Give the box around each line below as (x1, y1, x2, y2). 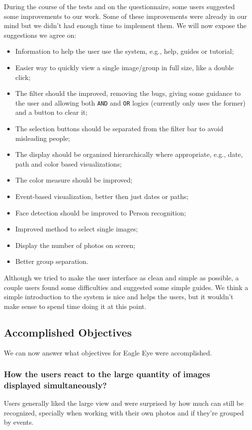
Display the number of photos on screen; (15, 240, 136, 250)
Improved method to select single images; (15, 224, 138, 234)
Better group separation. (15, 256, 88, 266)
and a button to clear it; (15, 107, 88, 117)
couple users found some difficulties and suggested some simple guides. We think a (4, 282, 248, 292)
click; (15, 72, 31, 82)
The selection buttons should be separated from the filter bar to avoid (15, 123, 223, 133)
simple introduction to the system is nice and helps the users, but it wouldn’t (4, 292, 234, 302)
